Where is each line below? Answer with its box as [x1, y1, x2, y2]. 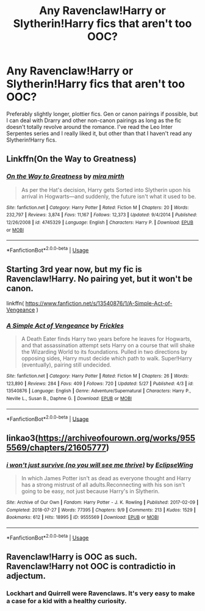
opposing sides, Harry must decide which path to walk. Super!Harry [21, 355, 192, 362]
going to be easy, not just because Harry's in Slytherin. [21, 487, 160, 495]
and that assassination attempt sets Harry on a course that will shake [21, 342, 195, 349]
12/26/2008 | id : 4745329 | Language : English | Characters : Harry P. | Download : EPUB [6, 219, 193, 225]
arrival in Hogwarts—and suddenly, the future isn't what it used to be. [21, 192, 196, 200]
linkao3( [6, 433, 38, 443]
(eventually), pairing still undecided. [21, 361, 112, 368]
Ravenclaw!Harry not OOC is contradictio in [6, 562, 176, 571]
